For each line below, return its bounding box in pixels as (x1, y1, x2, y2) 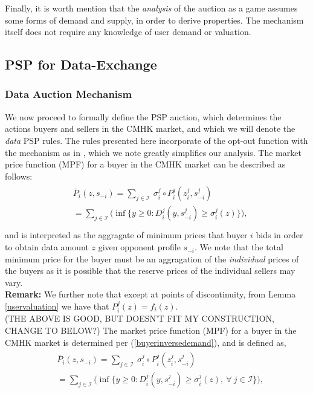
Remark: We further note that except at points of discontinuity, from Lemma (5, 288, 296, 300)
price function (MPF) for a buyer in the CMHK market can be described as (5, 158, 286, 171)
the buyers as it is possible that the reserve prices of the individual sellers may (5, 264, 295, 277)
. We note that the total (194, 241, 283, 253)
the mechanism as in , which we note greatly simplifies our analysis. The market (5, 146, 302, 158)
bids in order (256, 229, 303, 241)
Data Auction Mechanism (5, 86, 132, 102)
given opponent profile (98, 241, 181, 253)
